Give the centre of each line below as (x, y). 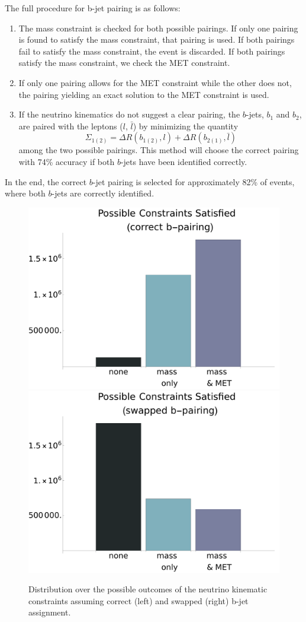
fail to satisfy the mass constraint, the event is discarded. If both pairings (152, 51)
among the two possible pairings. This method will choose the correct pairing (159, 150)
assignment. (50, 612)
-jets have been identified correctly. (184, 161)
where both (25, 193)
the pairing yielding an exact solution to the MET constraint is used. (144, 94)
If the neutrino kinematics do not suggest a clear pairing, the (129, 114)
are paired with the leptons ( (71, 126)
